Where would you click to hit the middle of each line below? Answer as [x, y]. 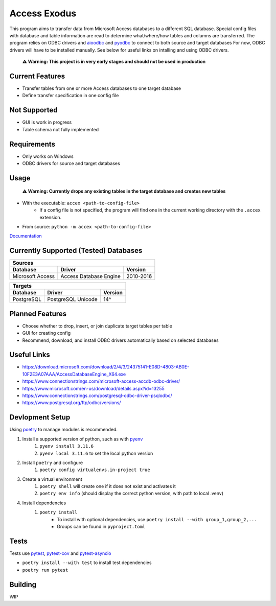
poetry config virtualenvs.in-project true [95, 470]
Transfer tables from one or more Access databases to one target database [102, 88]
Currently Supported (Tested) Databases [76, 251]
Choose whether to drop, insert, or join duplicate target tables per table [97, 326]
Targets [22, 286]
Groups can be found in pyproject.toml [101, 527]
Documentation [26, 236]
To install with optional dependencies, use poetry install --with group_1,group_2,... [157, 519]
